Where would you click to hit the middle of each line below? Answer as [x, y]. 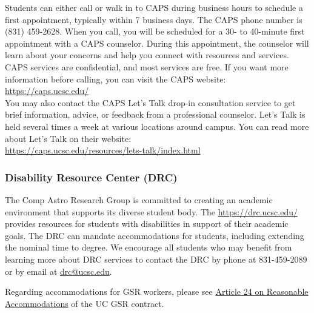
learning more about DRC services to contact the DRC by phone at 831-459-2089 [156, 259]
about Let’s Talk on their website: [68, 138]
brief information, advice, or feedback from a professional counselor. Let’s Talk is [155, 114]
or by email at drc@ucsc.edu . [58, 271]
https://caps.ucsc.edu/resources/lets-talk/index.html [103, 150]
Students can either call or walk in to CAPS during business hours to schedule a [154, 7]
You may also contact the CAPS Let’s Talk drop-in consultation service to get [150, 102]
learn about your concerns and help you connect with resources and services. [147, 55]
